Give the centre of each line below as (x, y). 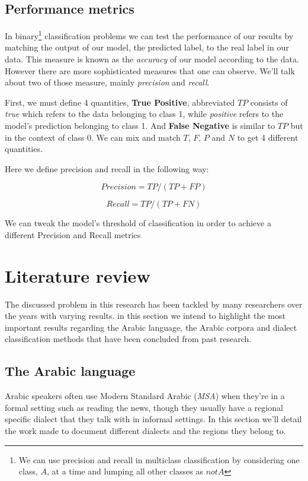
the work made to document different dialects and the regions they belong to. (145, 431)
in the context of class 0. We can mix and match (93, 137)
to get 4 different (268, 137)
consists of (269, 102)
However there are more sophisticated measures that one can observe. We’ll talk (150, 70)
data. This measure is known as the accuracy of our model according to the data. (152, 59)
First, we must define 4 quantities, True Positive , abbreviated (120, 102)
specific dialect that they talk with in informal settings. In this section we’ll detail (153, 419)
